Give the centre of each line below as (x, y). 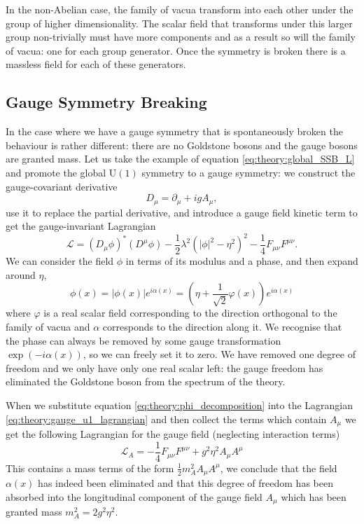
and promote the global (56, 172)
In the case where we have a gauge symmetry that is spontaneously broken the (174, 131)
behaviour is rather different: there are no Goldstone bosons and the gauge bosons (182, 145)
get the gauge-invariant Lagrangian (81, 226)
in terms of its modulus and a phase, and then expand (242, 261)
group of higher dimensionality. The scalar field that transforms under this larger (179, 23)
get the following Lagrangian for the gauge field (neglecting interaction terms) (173, 434)
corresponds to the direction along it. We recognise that (222, 327)
